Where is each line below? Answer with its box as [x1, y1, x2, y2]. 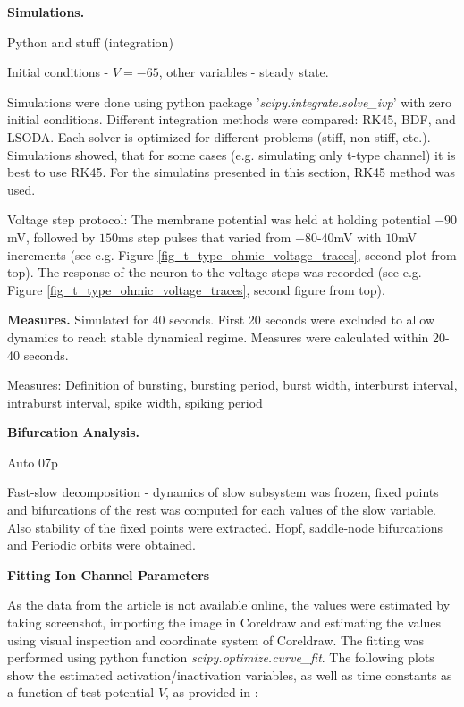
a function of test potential [7, 683, 155, 702]
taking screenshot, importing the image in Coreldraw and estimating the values [7, 613, 442, 632]
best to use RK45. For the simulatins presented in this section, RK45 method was [7, 163, 455, 181]
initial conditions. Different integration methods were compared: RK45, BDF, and [7, 110, 456, 129]
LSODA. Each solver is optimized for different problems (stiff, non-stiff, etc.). [7, 127, 431, 146]
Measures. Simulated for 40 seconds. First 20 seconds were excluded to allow [7, 310, 435, 329]
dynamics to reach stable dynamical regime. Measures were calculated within [7, 327, 429, 346]
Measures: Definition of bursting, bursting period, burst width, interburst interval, [7, 375, 458, 394]
